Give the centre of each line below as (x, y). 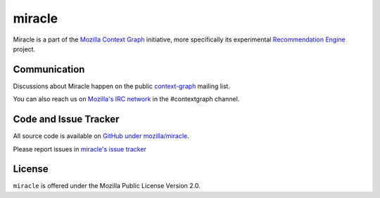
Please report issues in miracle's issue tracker (80, 149)
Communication (49, 69)
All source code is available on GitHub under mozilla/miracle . (101, 136)
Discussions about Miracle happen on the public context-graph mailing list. (121, 86)
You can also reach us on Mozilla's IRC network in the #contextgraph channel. (126, 99)
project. (24, 49)
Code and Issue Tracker (66, 119)
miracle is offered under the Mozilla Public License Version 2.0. (107, 186)
